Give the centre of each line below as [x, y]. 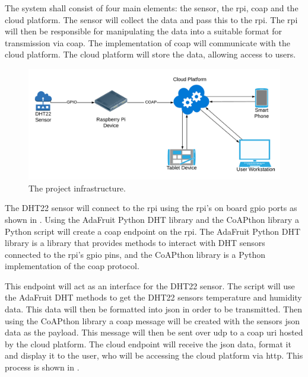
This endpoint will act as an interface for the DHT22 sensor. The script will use [150, 285]
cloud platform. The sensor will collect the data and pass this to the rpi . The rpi [151, 19]
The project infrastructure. [77, 188]
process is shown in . [42, 367]
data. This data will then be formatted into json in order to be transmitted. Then [153, 309]
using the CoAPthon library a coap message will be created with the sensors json [153, 320]
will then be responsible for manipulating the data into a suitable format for [144, 31]
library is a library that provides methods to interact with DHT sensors [135, 243]
